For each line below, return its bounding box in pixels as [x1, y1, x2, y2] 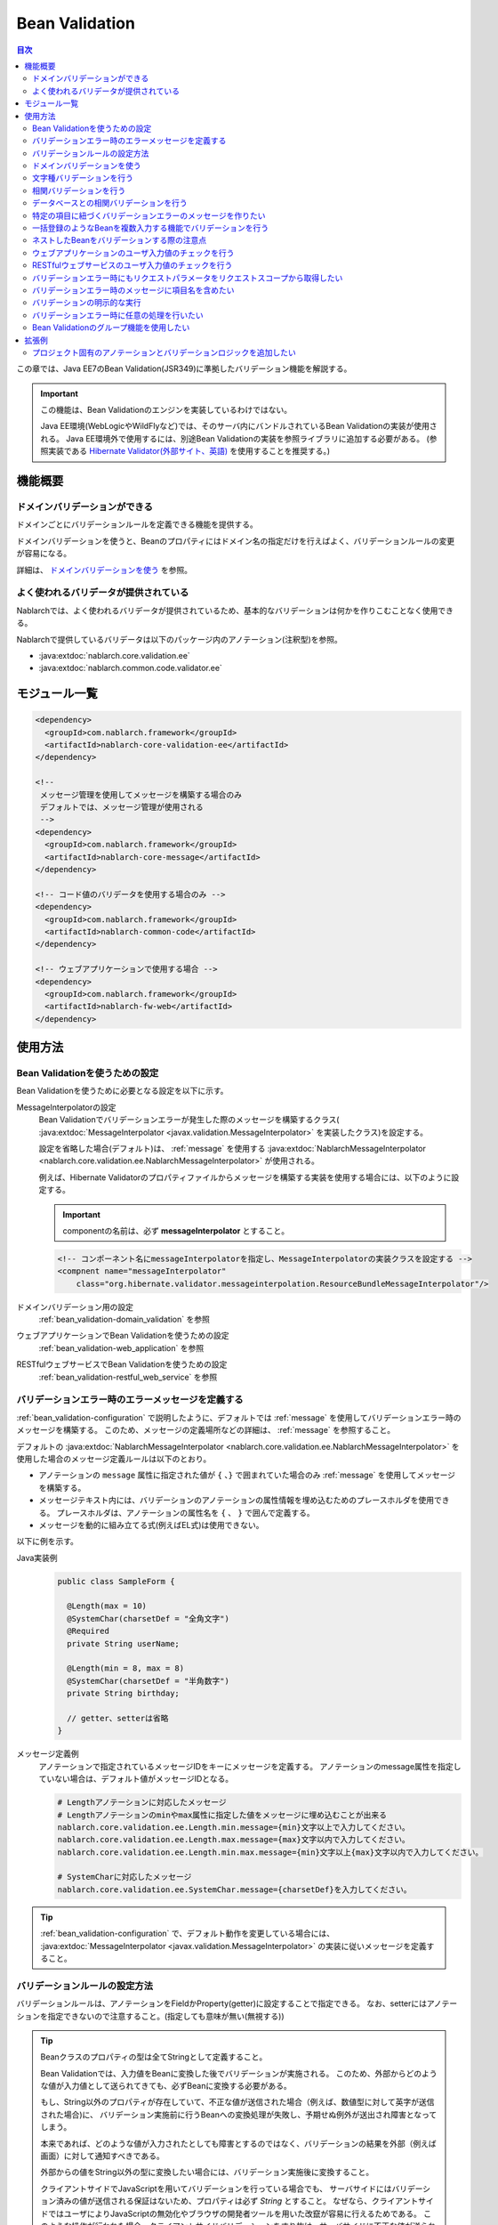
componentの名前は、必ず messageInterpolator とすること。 [62, 1225, 289, 1236]
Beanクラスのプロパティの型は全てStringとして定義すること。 [40, 2051, 268, 2062]
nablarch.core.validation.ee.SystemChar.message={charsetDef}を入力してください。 [57, 1884, 413, 1895]
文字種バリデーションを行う [32, 173, 133, 183]
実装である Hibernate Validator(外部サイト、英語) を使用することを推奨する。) [47, 446, 331, 457]
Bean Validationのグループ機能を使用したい [32, 322, 190, 333]
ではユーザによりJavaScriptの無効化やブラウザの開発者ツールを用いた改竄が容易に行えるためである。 [47, 2208, 422, 2219]
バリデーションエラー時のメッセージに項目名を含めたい [32, 285, 235, 295]
